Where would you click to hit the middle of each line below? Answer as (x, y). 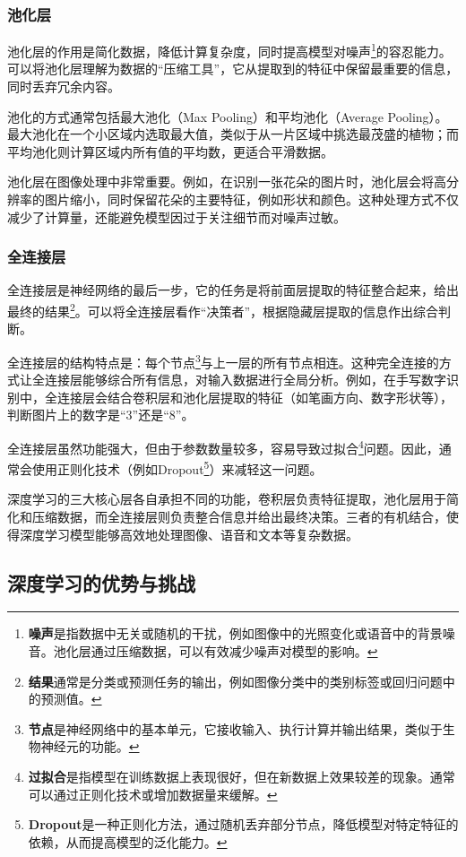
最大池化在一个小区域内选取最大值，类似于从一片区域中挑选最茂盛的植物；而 (233, 134)
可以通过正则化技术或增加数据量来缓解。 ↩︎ (153, 794)
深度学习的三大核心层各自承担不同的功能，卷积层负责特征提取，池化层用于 (227, 499)
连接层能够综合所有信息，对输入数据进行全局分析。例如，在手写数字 (245, 380)
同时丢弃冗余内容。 (64, 87)
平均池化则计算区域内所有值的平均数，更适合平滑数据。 (170, 151)
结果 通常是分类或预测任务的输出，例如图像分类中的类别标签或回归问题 (235, 681)
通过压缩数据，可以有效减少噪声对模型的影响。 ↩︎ (234, 650)
